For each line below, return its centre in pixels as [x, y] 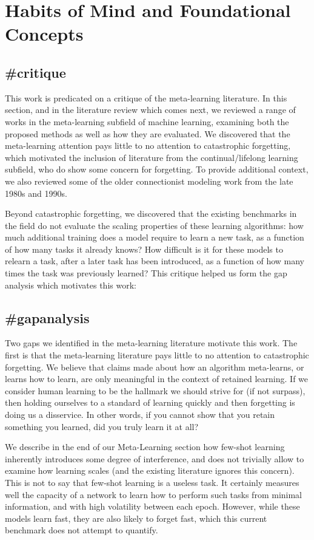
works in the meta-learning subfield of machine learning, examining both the [147, 121]
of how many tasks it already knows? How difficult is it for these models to [144, 249]
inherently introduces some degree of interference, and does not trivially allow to [155, 458]
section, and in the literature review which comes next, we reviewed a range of [150, 110]
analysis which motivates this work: [71, 285]
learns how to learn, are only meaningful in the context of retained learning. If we [157, 379]
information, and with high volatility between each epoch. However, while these [152, 506]
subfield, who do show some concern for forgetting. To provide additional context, [157, 169]
